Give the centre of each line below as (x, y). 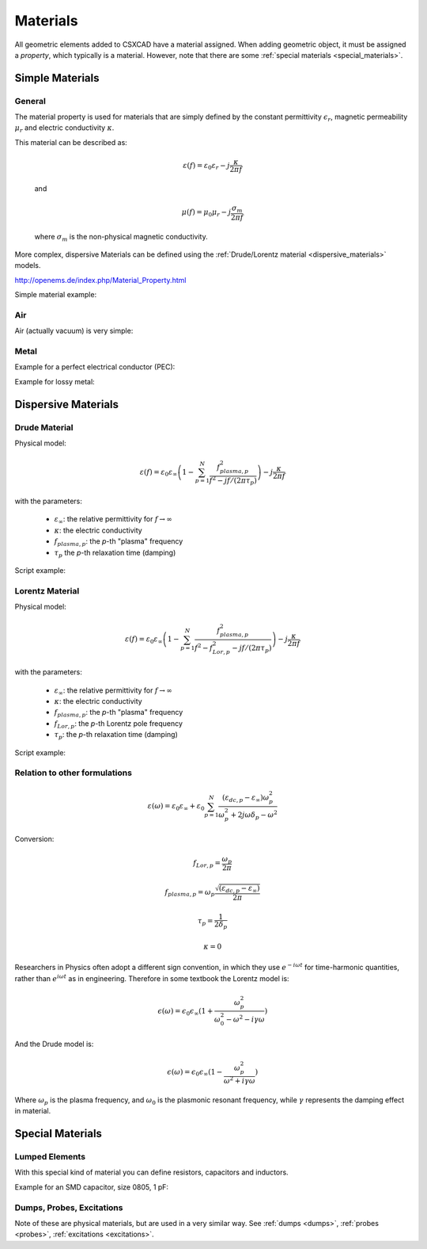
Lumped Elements (50, 1157)
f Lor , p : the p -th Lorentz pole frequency (119, 724)
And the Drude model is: (54, 1044)
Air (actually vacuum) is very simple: (74, 331)
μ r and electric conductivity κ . (64, 129)
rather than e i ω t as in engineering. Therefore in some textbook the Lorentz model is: (152, 978)
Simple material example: (56, 295)
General (30, 101)
